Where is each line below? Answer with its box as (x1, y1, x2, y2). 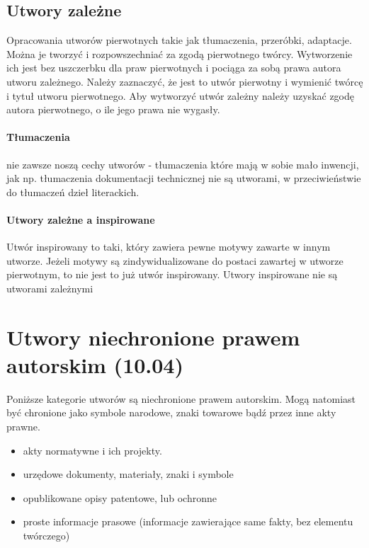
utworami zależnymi (6, 280, 93, 295)
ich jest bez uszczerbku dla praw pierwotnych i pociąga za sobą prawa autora (6, 60, 341, 75)
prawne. (6, 419, 40, 434)
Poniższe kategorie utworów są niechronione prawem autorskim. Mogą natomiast (6, 391, 356, 406)
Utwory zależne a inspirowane (6, 212, 155, 227)
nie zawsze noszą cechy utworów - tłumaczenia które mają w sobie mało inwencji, (6, 156, 359, 171)
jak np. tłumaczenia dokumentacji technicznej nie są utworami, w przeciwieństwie (6, 171, 361, 185)
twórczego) (23, 527, 70, 542)
